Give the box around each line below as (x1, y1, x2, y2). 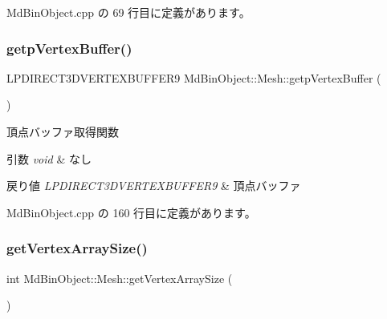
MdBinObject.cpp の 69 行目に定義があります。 (6, 4, 251, 20)
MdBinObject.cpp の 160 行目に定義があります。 (6, 204, 256, 220)
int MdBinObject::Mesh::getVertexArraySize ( (6, 269, 233, 286)
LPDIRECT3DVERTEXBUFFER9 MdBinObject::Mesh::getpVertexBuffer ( (6, 69, 381, 86)
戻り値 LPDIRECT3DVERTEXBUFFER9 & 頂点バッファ (6, 177, 301, 194)
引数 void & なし (6, 150, 92, 167)
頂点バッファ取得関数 (6, 123, 119, 139)
